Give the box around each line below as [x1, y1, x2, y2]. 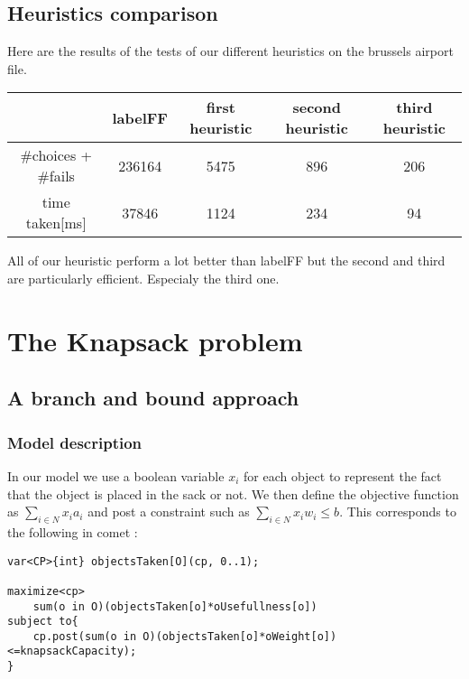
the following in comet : [7, 522, 138, 541]
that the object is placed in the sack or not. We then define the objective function [7, 484, 459, 503]
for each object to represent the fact [243, 466, 442, 485]
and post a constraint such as [87, 502, 250, 521]
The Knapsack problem [7, 321, 303, 358]
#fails [37, 165, 75, 187]
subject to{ [7, 615, 78, 628]
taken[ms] [25, 212, 87, 234]
